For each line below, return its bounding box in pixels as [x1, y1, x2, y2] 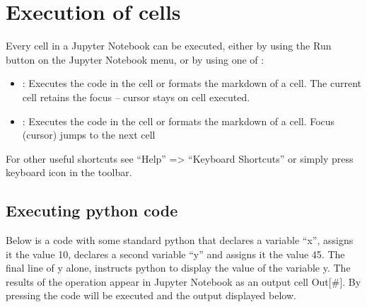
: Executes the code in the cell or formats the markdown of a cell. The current [22, 76, 362, 91]
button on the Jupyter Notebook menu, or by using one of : [6, 52, 264, 66]
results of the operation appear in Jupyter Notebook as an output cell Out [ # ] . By [6, 274, 361, 289]
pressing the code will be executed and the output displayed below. [6, 288, 296, 303]
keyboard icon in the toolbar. [6, 165, 132, 180]
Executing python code [6, 199, 178, 221]
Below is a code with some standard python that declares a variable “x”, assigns [6, 233, 354, 248]
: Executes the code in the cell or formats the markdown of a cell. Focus [22, 113, 335, 128]
